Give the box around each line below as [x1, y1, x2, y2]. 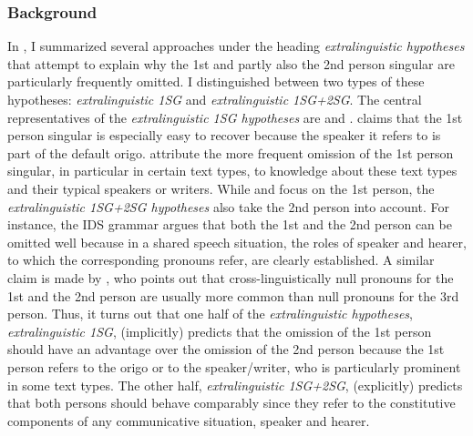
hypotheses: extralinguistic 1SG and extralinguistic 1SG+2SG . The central [7, 90, 422, 108]
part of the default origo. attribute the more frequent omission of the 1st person [7, 143, 454, 162]
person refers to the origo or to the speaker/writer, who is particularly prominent [7, 357, 461, 376]
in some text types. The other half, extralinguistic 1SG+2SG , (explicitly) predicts [7, 375, 463, 394]
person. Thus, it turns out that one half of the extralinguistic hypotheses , [7, 304, 413, 323]
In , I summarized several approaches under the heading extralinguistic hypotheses [7, 36, 465, 56]
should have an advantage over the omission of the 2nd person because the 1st [7, 340, 445, 359]
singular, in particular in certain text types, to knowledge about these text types [7, 161, 458, 180]
